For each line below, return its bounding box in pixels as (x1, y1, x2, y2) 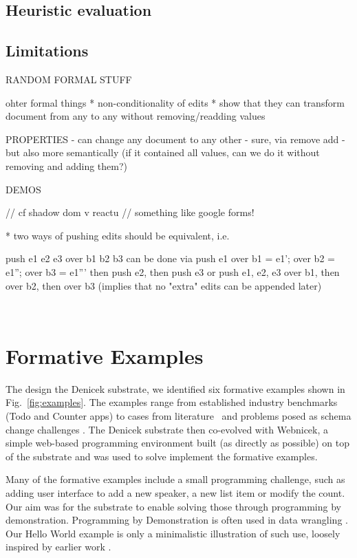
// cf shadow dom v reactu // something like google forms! (6, 205, 255, 219)
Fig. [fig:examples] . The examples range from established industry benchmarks (6, 395, 338, 409)
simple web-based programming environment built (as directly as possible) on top (6, 436, 349, 450)
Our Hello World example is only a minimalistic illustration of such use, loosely (6, 526, 340, 540)
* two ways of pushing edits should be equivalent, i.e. (6, 228, 230, 242)
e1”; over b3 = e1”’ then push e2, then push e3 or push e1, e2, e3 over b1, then (6, 264, 340, 279)
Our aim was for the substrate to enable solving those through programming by (6, 499, 341, 513)
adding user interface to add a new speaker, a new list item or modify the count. (6, 485, 345, 500)
